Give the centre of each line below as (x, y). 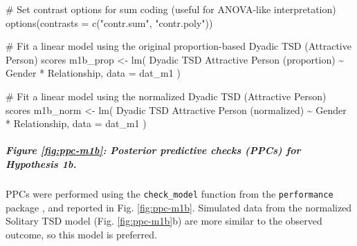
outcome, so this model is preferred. (81, 234)
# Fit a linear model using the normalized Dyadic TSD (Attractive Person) (166, 96)
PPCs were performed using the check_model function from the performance (170, 193)
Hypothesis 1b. (41, 163)
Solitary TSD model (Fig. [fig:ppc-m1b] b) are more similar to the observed (164, 221)
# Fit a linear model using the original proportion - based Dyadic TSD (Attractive (178, 46)
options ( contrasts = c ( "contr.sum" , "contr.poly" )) (109, 22)
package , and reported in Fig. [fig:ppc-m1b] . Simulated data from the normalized (179, 207)
